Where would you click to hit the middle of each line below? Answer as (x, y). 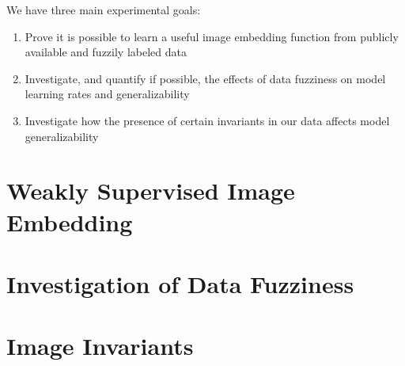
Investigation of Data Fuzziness (180, 283)
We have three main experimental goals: (104, 10)
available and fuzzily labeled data (106, 52)
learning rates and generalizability (107, 94)
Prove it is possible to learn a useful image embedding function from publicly (212, 36)
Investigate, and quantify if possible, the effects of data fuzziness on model (205, 78)
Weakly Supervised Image (151, 191)
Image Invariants (100, 346)
